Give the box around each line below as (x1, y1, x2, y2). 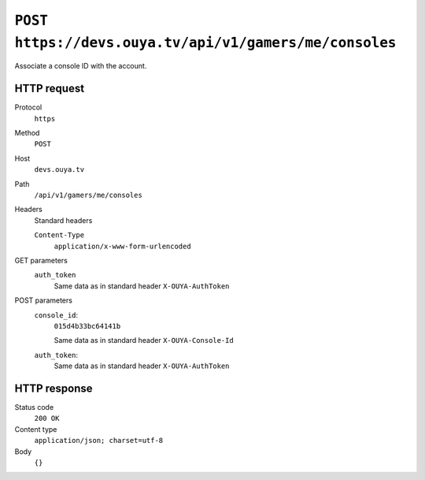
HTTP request (14, 82, 85, 95)
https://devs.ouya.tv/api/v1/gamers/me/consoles (14, 34, 397, 51)
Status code (14, 402, 54, 411)
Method (14, 128, 40, 138)
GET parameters (14, 255, 68, 265)
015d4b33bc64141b (54, 322, 121, 330)
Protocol (14, 102, 42, 112)
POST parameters (14, 296, 72, 305)
